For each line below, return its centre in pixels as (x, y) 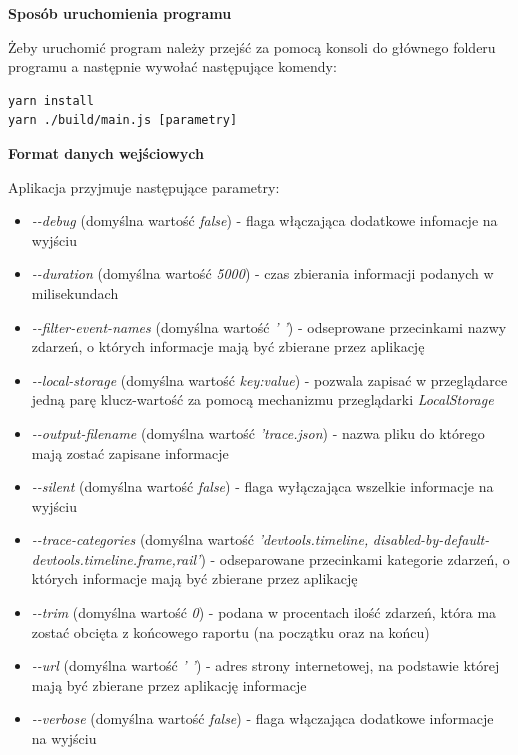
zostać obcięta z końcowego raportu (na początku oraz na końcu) (230, 631)
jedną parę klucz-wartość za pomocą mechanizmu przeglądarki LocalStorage (262, 399)
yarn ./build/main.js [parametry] (123, 120)
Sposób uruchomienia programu (120, 13)
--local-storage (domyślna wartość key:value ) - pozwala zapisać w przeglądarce (269, 379)
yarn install (51, 100)
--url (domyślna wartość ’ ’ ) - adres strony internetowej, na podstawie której (265, 665)
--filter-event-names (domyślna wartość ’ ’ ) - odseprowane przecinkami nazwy (269, 326)
